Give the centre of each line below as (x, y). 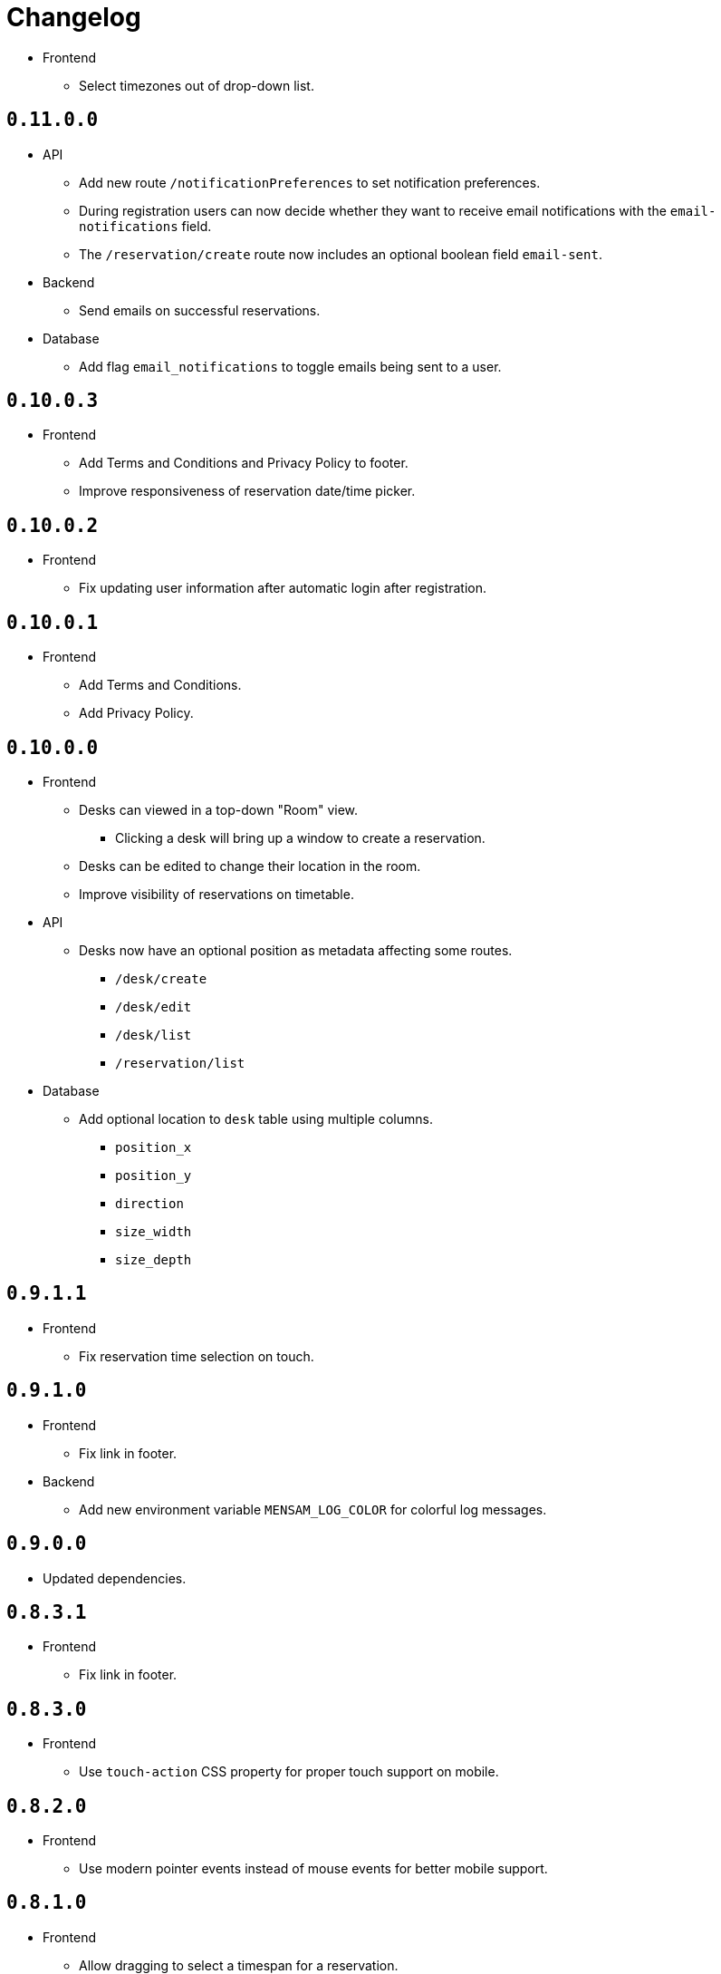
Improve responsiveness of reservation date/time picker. (247, 491)
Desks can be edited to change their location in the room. (250, 866)
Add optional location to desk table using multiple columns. (256, 1118)
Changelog (74, 17)
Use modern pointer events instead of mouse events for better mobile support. (313, 1869)
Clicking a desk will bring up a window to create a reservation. (300, 837)
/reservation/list (180, 1063)
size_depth (154, 1259)
